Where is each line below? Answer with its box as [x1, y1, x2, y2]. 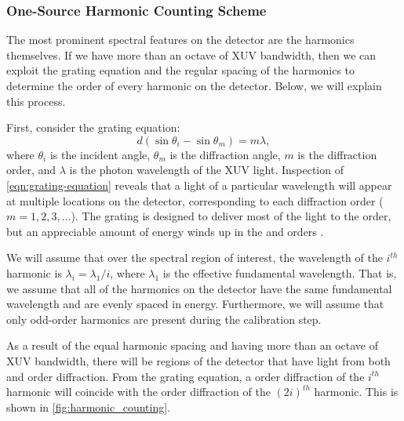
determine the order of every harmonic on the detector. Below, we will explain [6, 78, 382, 93]
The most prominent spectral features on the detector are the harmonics [6, 31, 355, 48]
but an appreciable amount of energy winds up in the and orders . [6, 223, 324, 239]
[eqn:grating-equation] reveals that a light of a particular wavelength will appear [6, 176, 392, 193]
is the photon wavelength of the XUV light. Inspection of [69, 162, 344, 178]
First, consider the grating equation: [6, 119, 180, 136]
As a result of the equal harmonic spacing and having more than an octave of [6, 337, 379, 354]
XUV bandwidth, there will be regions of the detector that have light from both [6, 352, 391, 368]
